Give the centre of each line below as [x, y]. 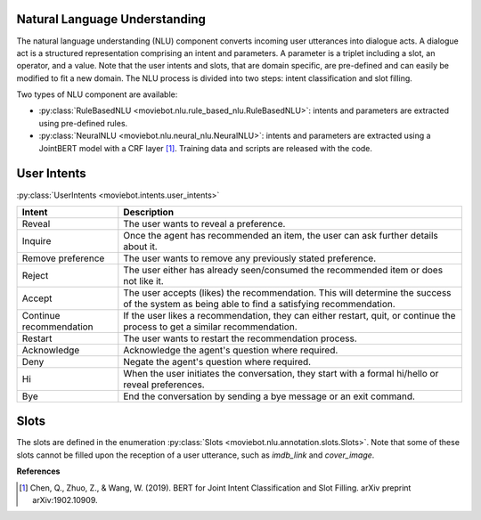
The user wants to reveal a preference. [204, 223]
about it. [140, 247]
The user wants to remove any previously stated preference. [250, 258]
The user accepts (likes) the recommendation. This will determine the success [287, 292]
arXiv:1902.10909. [65, 500]
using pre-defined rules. [83, 123]
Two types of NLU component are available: [97, 94]
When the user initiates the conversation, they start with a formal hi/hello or [281, 373]
